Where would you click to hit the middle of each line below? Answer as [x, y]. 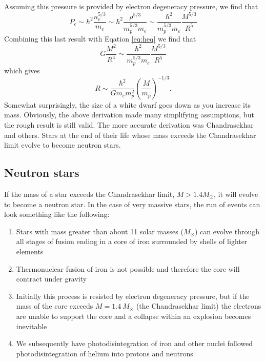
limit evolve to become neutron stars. [63, 145]
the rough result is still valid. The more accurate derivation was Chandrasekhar [129, 125]
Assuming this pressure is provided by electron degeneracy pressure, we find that [131, 6]
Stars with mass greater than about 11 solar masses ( [100, 231]
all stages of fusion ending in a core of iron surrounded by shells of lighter [132, 241]
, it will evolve [236, 194]
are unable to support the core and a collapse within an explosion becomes [134, 316]
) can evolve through [227, 231]
